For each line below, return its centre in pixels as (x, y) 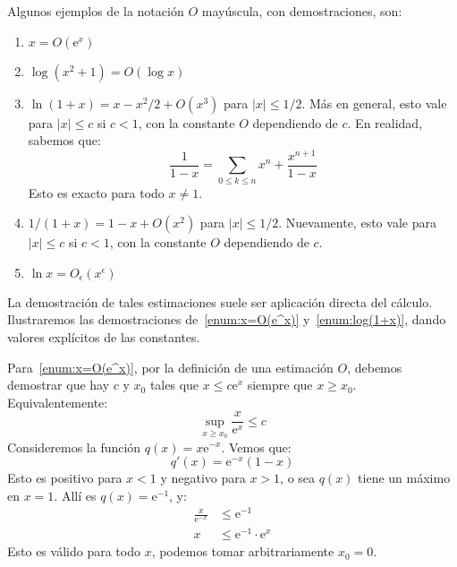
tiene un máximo (404, 478)
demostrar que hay (59, 385)
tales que (174, 385)
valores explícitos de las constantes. (104, 337)
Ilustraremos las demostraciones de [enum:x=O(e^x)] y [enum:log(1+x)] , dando (227, 319)
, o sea (298, 478)
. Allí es (75, 495)
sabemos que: (64, 140)
